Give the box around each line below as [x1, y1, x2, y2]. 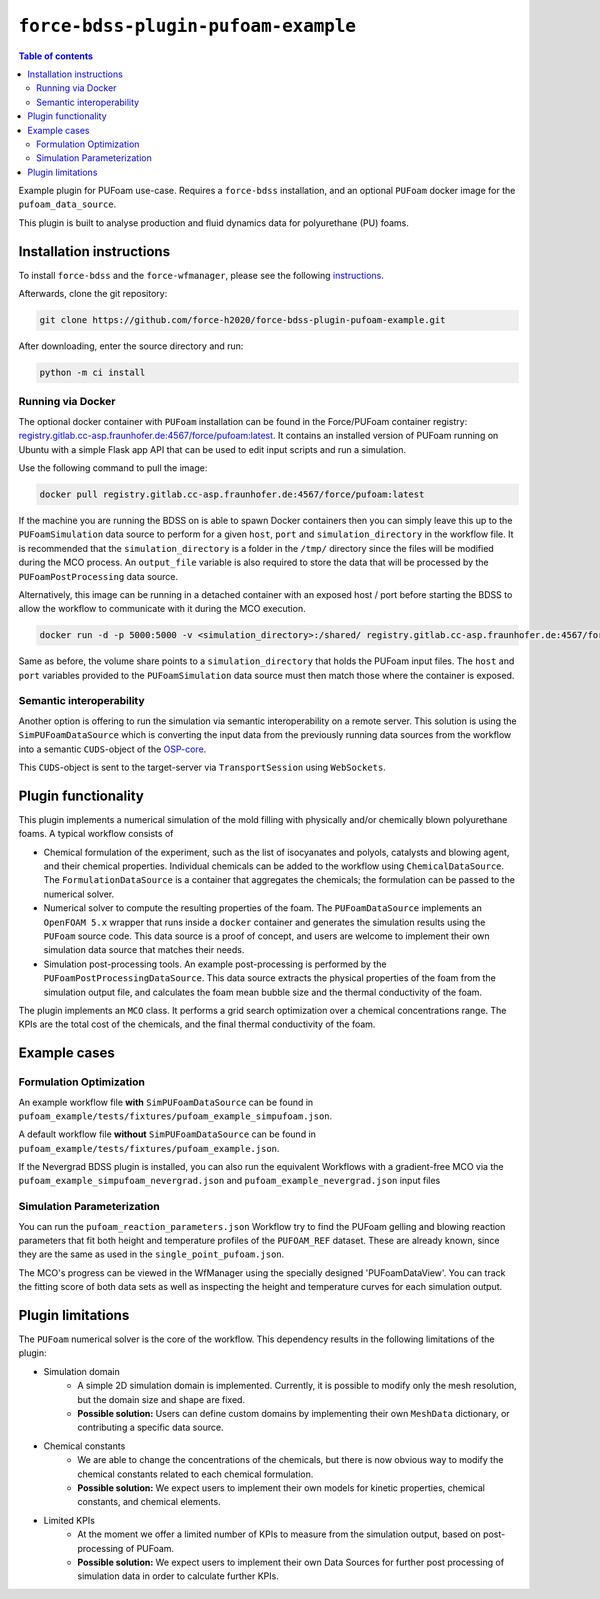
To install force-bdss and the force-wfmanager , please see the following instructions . [18, 269, 385, 281]
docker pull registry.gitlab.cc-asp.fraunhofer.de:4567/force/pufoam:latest [39, 488, 425, 500]
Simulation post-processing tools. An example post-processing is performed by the [43, 958, 387, 970]
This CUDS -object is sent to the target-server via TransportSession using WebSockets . [18, 761, 387, 773]
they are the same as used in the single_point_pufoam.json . [18, 1248, 285, 1260]
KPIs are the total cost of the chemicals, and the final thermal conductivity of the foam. [18, 1018, 376, 1030]
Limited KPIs [43, 1514, 95, 1526]
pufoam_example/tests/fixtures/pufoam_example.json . [18, 1142, 280, 1154]
